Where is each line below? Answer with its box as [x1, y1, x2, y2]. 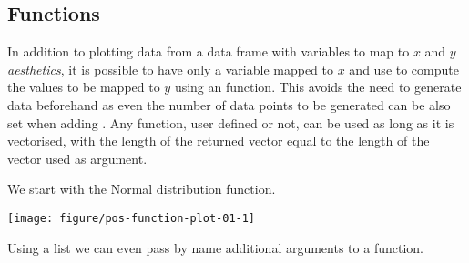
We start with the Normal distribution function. [7, 179, 276, 198]
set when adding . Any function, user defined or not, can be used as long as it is [7, 113, 454, 132]
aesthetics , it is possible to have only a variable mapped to [7, 59, 334, 78]
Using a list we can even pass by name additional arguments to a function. [7, 238, 423, 257]
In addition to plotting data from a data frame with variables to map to [7, 42, 410, 61]
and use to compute [349, 59, 459, 78]
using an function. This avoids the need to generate [174, 77, 462, 96]
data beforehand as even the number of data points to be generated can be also [7, 95, 451, 114]
